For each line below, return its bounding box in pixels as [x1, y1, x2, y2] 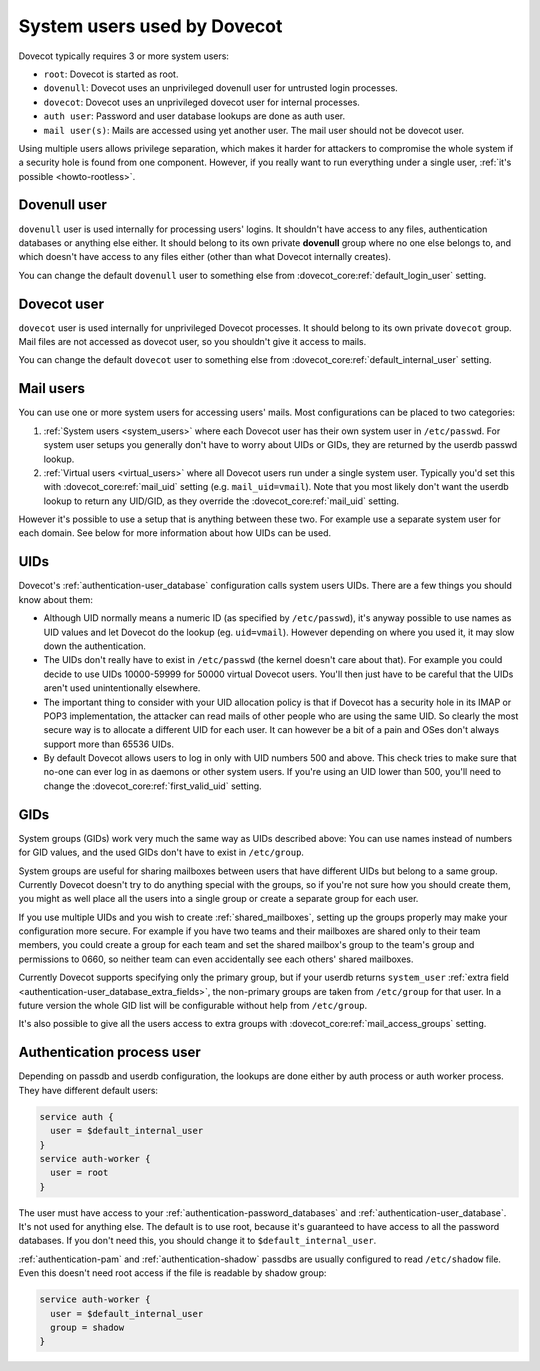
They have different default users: [18, 1084, 159, 1096]
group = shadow [50, 1321, 125, 1333]
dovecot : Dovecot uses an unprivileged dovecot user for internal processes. [43, 96, 360, 108]
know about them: [18, 593, 94, 605]
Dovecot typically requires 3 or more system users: [18, 50, 230, 62]
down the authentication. [43, 640, 147, 652]
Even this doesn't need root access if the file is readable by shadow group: [18, 1267, 327, 1279]
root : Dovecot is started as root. [43, 68, 179, 80]
